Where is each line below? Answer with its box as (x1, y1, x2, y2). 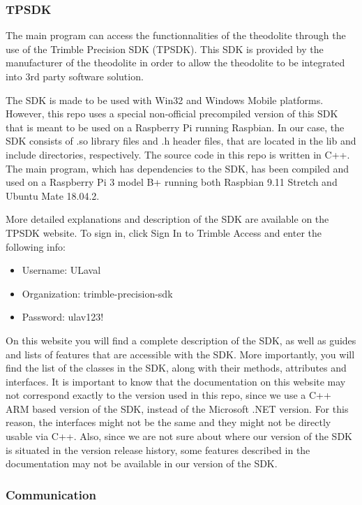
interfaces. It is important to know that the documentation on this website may (6, 374, 346, 388)
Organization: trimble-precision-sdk (22, 286, 173, 300)
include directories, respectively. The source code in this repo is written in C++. (6, 147, 350, 161)
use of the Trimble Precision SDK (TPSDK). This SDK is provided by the (6, 41, 324, 56)
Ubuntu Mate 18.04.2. (6, 188, 100, 203)
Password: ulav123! (22, 309, 104, 324)
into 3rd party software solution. (6, 69, 144, 83)
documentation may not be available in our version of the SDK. (6, 456, 278, 471)
